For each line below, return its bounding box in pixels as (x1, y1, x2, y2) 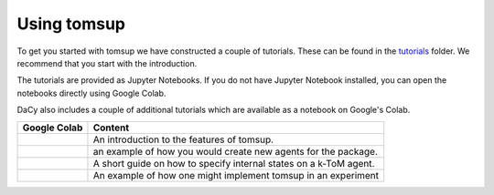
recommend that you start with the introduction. (16, 57, 198, 68)
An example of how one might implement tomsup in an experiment (92, 169, 380, 181)
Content (92, 121, 130, 134)
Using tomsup (16, 14, 125, 34)
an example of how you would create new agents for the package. (92, 145, 379, 158)
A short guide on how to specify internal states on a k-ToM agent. (92, 157, 375, 169)
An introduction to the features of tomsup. (92, 133, 274, 146)
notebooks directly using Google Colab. (16, 87, 166, 98)
